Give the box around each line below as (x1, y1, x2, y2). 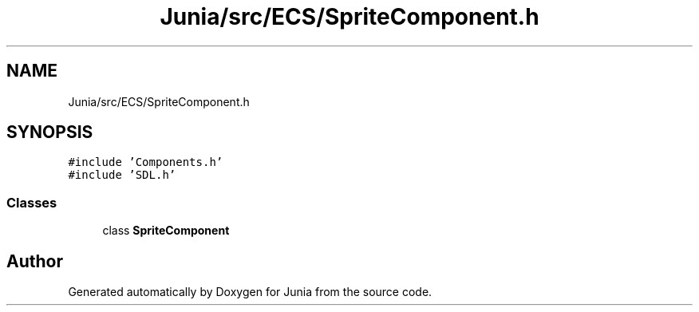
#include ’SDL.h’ (68, 168, 176, 182)
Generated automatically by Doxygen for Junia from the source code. (68, 285, 432, 299)
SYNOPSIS (6, 122, 93, 143)
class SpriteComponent (102, 223, 230, 238)
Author (6, 251, 63, 271)
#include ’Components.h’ (68, 156, 223, 169)
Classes (6, 194, 57, 211)
